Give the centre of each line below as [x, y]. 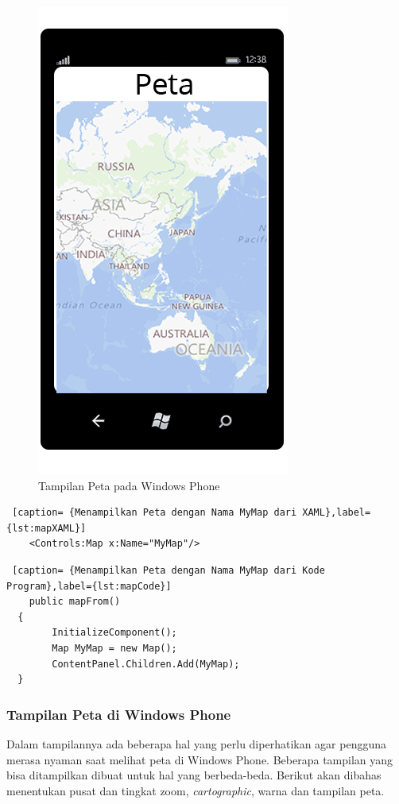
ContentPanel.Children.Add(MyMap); [146, 664]
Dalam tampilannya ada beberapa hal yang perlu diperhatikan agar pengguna [196, 743]
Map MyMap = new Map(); [114, 648]
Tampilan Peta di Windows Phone [119, 714]
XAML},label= [337, 513]
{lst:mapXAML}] [46, 528]
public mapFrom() [75, 602]
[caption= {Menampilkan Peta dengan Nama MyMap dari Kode [169, 570]
